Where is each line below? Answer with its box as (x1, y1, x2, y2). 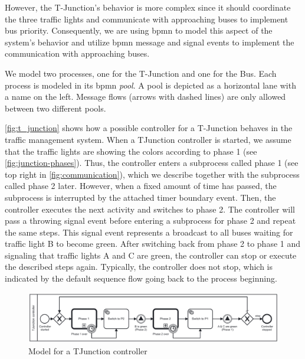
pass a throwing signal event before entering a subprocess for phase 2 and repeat (5, 214, 296, 227)
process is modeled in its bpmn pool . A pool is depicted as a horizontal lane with (5, 79, 296, 91)
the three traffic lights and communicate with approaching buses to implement (5, 12, 288, 25)
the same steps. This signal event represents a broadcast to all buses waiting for (5, 226, 293, 238)
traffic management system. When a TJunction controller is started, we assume (5, 133, 291, 145)
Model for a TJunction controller (28, 344, 147, 357)
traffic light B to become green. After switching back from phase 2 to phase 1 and (5, 237, 301, 250)
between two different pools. (5, 102, 106, 114)
